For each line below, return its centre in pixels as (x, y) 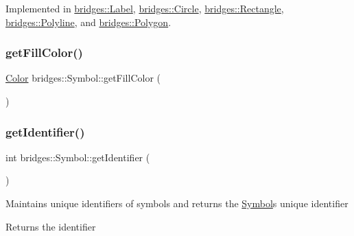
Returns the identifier (51, 226)
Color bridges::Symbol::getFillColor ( (83, 78)
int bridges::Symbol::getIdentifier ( (78, 157)
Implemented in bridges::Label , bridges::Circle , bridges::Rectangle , (145, 8)
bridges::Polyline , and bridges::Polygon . (88, 22)
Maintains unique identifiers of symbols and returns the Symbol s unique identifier (177, 203)
